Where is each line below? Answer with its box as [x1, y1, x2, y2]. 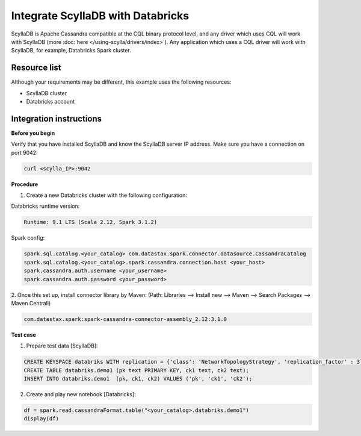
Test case [11, 331, 36, 338]
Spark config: [11, 234, 45, 241]
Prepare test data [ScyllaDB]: [26, 342, 99, 349]
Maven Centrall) [11, 299, 51, 307]
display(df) [23, 416, 60, 422]
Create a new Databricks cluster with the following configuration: [26, 192, 188, 199]
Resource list [11, 63, 61, 73]
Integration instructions [11, 113, 102, 123]
